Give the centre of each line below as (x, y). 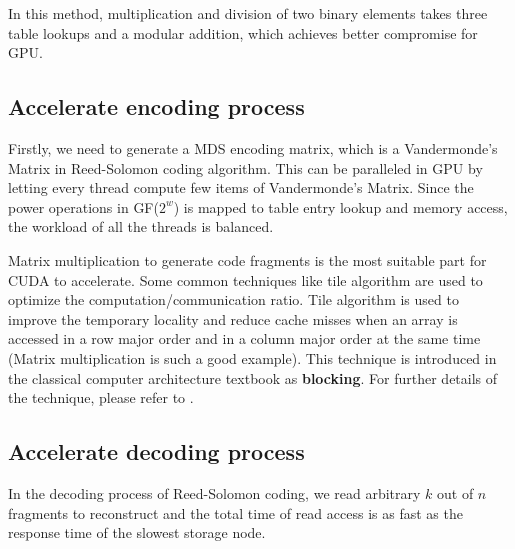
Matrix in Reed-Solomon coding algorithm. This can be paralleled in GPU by (245, 167)
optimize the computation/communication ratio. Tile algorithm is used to (233, 299)
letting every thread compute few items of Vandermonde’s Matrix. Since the (241, 187)
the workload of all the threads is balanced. (141, 226)
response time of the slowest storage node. (137, 532)
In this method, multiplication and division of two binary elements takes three (248, 13)
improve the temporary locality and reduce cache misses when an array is (233, 318)
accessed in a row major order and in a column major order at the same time (244, 338)
